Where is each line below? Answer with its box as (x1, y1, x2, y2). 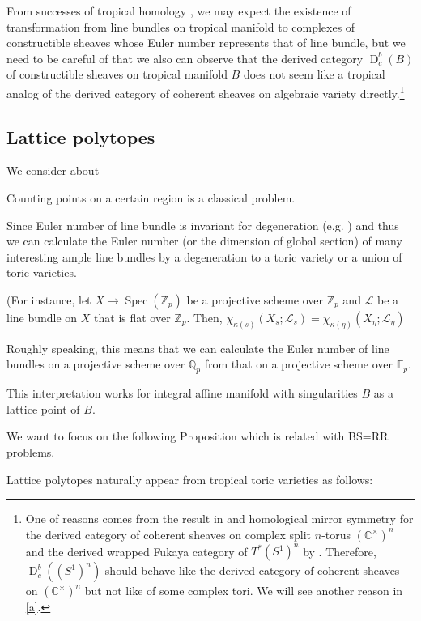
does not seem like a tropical (243, 66, 385, 83)
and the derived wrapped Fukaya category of (25, 542, 248, 559)
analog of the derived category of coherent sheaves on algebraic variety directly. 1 (6, 82, 405, 101)
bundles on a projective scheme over (6, 355, 185, 372)
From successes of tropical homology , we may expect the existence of (6, 2, 351, 19)
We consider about (6, 162, 100, 179)
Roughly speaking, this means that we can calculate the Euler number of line (6, 339, 389, 356)
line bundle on (6, 308, 78, 325)
